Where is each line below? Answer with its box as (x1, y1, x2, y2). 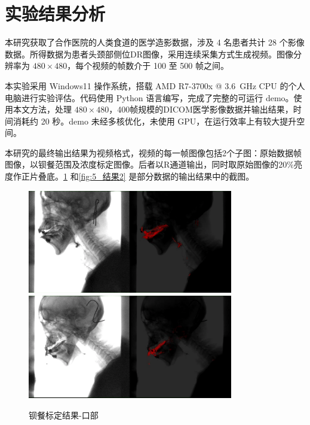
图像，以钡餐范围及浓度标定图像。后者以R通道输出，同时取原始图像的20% (5, 158, 294, 171)
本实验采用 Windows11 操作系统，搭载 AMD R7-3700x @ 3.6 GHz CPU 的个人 (5, 79, 305, 92)
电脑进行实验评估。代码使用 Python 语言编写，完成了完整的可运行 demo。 (5, 91, 294, 104)
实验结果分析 (5, 1, 106, 26)
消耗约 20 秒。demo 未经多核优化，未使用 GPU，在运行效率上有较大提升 (13, 114, 297, 127)
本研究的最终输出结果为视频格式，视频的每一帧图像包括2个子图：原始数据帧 (5, 146, 302, 159)
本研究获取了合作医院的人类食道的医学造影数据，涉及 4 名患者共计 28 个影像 (5, 36, 305, 48)
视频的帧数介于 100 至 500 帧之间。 (92, 59, 229, 72)
